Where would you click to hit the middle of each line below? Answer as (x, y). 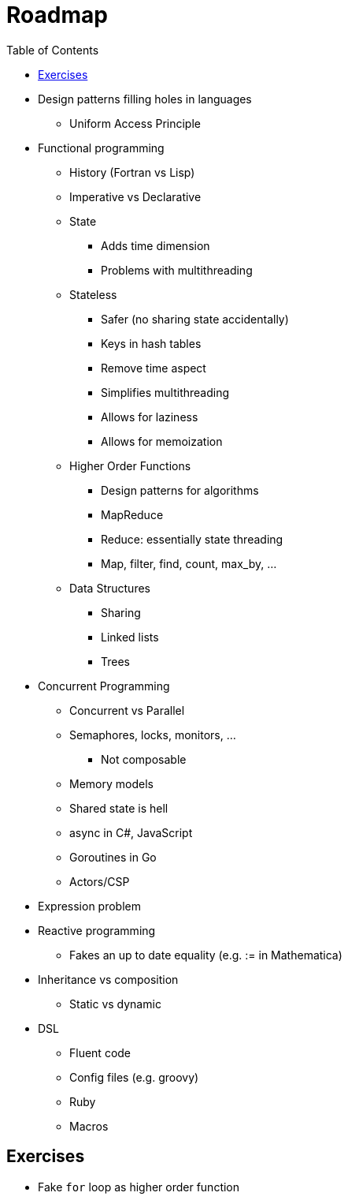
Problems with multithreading (177, 270)
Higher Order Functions (130, 465)
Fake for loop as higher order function (139, 1187)
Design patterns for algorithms (180, 490)
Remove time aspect (154, 368)
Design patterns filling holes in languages (145, 99)
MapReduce (132, 514)
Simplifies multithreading (165, 392)
